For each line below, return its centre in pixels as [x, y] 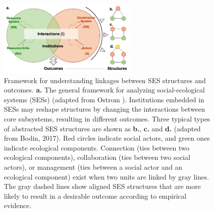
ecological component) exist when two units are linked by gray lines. [107, 176]
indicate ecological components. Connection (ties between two [97, 147]
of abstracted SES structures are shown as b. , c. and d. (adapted [102, 128]
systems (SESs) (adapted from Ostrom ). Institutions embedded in [104, 99]
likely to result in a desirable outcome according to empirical [95, 196]
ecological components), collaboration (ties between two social [97, 157]
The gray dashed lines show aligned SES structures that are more [102, 186]
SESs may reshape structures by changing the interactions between [105, 109]
